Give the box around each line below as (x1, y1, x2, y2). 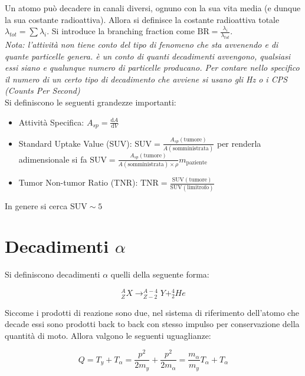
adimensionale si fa (18, 153, 87, 165)
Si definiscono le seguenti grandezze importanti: (5, 95, 176, 108)
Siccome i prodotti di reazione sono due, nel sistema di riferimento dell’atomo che (5, 306, 299, 318)
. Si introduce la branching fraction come (47, 25, 195, 37)
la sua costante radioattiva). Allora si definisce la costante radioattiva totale (5, 13, 280, 25)
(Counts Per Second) (5, 84, 80, 97)
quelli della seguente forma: (110, 268, 209, 281)
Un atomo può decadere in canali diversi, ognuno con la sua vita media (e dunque (5, 2, 301, 14)
